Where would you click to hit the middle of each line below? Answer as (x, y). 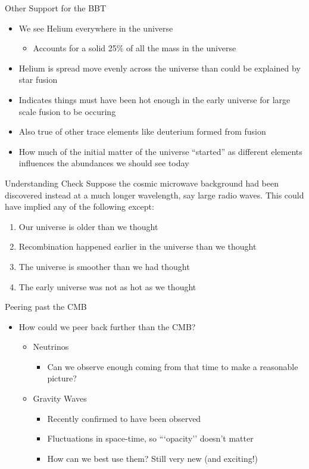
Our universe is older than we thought (88, 226)
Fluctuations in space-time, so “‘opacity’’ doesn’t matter (150, 438)
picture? (62, 378)
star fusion (38, 80)
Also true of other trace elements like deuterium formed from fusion (142, 131)
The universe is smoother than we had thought (104, 266)
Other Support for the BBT (56, 8)
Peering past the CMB (46, 307)
